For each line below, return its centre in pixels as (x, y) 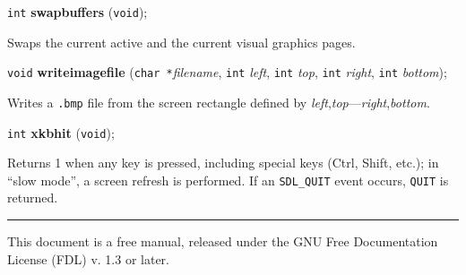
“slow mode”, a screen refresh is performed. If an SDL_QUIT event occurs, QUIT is (228, 180)
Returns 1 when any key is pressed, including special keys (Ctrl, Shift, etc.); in (223, 163)
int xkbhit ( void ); (61, 132)
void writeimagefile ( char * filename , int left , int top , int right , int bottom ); (227, 72)
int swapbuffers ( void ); (78, 12)
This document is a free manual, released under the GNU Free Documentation (223, 241)
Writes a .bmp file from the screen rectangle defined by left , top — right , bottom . (219, 102)
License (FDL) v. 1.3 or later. (88, 258)
